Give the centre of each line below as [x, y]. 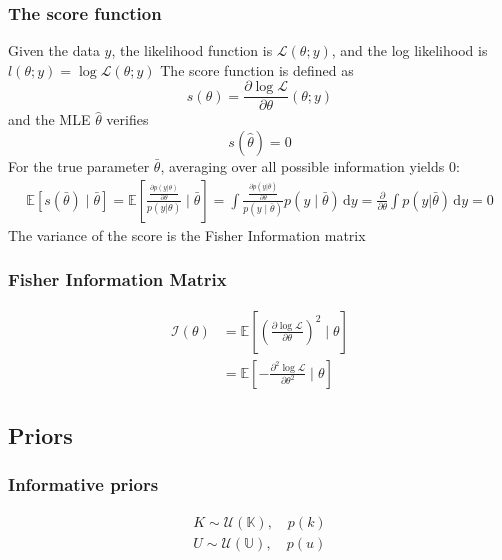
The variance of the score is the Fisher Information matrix [187, 234]
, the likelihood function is [192, 50]
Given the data [54, 50]
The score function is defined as [257, 69]
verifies [127, 119]
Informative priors [83, 484]
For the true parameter [79, 166]
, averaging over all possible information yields [302, 166]
